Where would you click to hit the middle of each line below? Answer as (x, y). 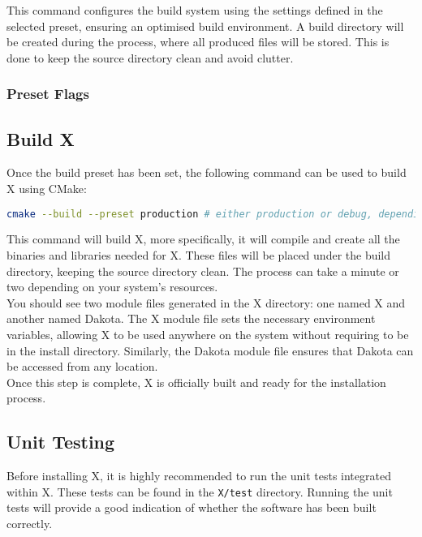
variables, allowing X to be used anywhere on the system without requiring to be (208, 335)
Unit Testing (61, 442)
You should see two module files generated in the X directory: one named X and (206, 302)
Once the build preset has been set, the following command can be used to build (207, 172)
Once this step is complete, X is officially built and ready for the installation (196, 382)
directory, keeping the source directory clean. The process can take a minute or (203, 271)
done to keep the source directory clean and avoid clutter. (150, 57)
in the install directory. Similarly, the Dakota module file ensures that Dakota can (210, 350)
